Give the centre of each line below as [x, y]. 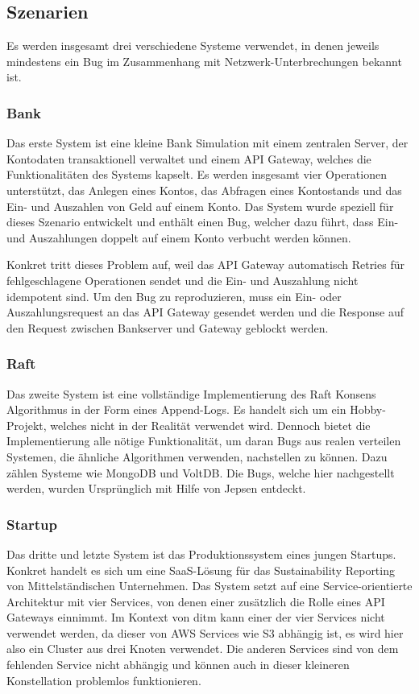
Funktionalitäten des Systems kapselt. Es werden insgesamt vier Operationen [197, 174]
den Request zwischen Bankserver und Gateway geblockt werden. [168, 327]
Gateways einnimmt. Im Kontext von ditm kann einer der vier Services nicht [196, 617]
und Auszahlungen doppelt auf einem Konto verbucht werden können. [179, 237]
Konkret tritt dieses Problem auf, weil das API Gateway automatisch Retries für [205, 264]
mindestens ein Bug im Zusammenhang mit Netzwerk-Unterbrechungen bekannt [204, 61]
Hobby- [368, 409]
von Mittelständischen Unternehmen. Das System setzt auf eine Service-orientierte [209, 586]
